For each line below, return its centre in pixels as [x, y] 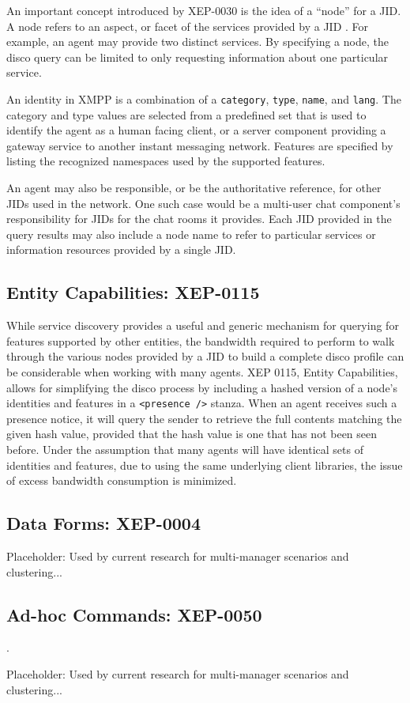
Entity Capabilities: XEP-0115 [133, 292]
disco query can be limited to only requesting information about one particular [197, 57]
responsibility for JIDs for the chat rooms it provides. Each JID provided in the [199, 219]
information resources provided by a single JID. [121, 249]
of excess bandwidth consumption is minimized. [122, 480]
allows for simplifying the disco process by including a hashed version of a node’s [202, 387]
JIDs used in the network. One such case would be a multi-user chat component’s [203, 203]
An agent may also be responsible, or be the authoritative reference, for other [194, 187]
